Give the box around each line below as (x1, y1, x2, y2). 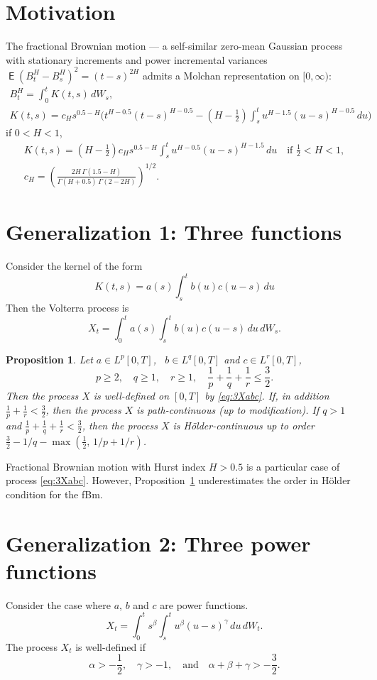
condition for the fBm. (6, 486, 103, 501)
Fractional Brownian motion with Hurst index (6, 459, 206, 473)
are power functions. (160, 597, 248, 612)
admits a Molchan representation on (142, 67, 300, 82)
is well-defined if (75, 639, 146, 654)
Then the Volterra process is (6, 300, 129, 314)
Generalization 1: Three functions (6, 217, 342, 246)
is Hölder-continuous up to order (173, 417, 315, 432)
